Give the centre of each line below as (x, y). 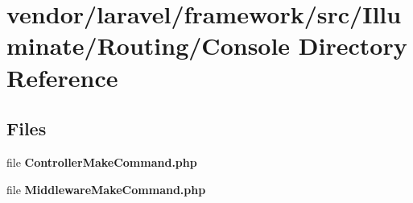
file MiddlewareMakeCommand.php (106, 189)
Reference (62, 77)
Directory (353, 46)
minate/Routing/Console (149, 46)
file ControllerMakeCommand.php (102, 162)
